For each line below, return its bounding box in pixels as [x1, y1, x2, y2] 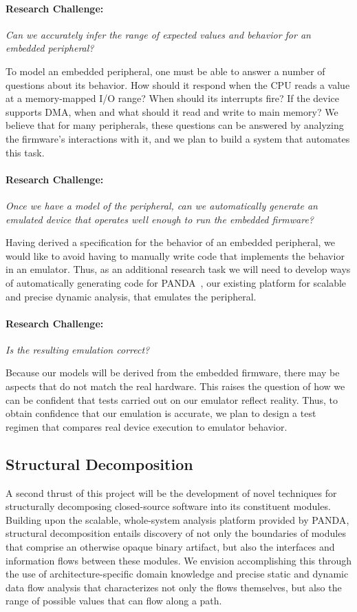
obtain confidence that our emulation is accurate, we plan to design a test [6, 406, 316, 420]
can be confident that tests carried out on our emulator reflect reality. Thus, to [6, 392, 338, 407]
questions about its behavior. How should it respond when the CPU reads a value [6, 77, 350, 92]
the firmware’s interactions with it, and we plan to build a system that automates [6, 131, 350, 145]
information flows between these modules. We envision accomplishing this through [6, 553, 351, 567]
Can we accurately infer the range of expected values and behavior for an [6, 27, 311, 41]
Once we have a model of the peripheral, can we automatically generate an [6, 198, 318, 212]
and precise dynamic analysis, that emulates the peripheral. [6, 289, 257, 303]
